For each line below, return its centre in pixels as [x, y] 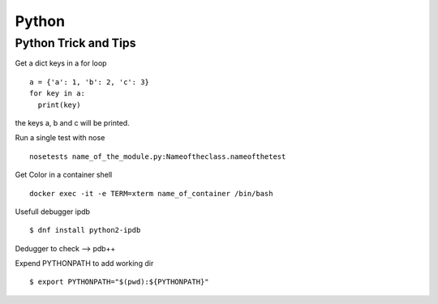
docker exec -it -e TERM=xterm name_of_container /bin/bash [151, 193]
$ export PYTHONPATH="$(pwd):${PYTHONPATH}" [120, 282]
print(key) [59, 105]
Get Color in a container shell [64, 175]
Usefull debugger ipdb [53, 212]
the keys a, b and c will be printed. [72, 122]
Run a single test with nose [60, 138]
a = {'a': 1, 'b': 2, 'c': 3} [90, 82]
